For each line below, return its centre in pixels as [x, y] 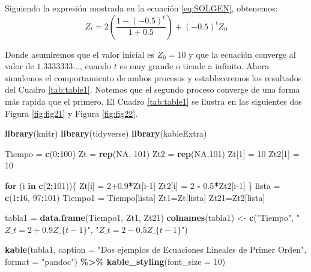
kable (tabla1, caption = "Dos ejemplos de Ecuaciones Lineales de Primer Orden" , [156, 249]
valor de [20, 66]
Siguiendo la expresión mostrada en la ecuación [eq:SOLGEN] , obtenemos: [141, 8]
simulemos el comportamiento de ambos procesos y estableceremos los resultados [153, 77]
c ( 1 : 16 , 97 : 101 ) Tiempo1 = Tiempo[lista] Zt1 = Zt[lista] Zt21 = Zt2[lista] [135, 197]
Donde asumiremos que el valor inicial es [80, 54]
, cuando [95, 66]
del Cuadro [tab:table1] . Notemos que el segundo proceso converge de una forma [152, 89]
